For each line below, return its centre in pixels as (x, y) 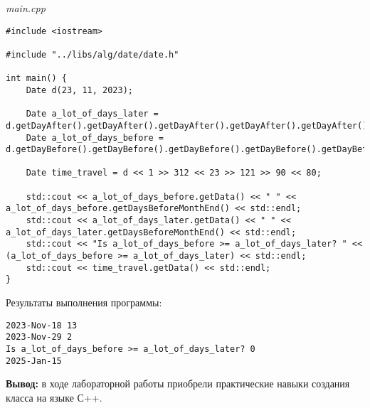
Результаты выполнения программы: (84, 302)
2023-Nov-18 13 (42, 325)
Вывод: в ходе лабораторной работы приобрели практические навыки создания (178, 383)
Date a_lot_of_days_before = (95, 138)
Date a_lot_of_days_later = (92, 114)
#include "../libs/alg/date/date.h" (92, 54)
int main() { (36, 79)
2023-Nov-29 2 (39, 337)
